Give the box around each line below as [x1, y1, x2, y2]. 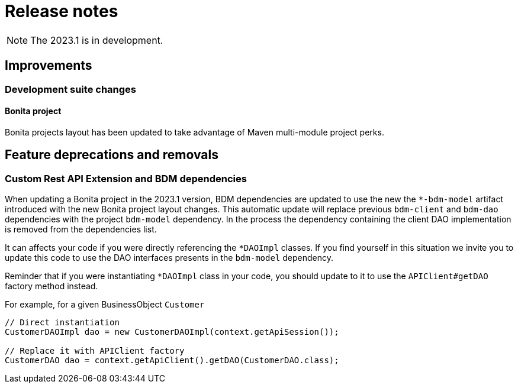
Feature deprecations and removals [5, 147, 218, 163]
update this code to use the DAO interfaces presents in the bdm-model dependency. [5, 253, 333, 263]
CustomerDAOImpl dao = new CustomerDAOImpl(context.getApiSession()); [5, 327, 339, 337]
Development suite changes [5, 83, 136, 95]
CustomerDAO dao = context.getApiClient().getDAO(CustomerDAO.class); [5, 355, 339, 366]
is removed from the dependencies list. [5, 224, 157, 235]
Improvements [5, 58, 92, 73]
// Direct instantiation [5, 318, 120, 328]
